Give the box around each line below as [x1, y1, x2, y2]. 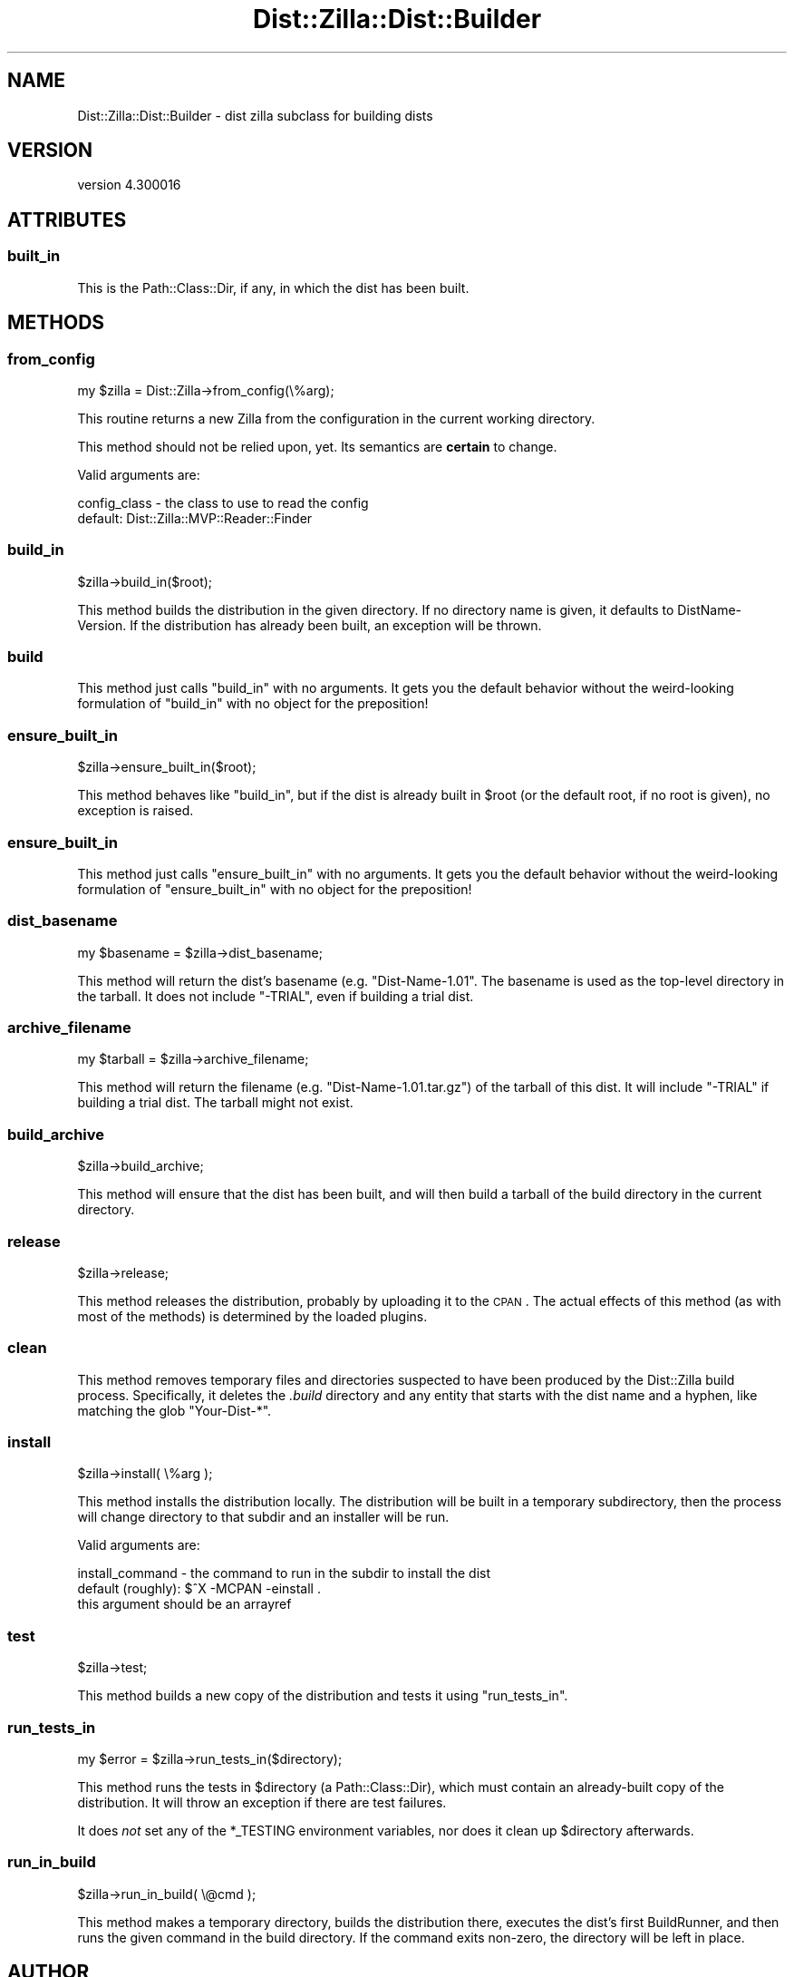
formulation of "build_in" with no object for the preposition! [77, 696, 429, 712]
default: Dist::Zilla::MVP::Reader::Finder [77, 510, 313, 526]
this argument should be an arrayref [77, 1596, 292, 1612]
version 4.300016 [77, 177, 181, 193]
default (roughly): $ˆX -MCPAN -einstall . [77, 1581, 321, 1597]
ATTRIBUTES [7, 208, 127, 231]
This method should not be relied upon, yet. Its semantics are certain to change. [77, 438, 557, 454]
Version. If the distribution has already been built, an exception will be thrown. [77, 617, 542, 633]
